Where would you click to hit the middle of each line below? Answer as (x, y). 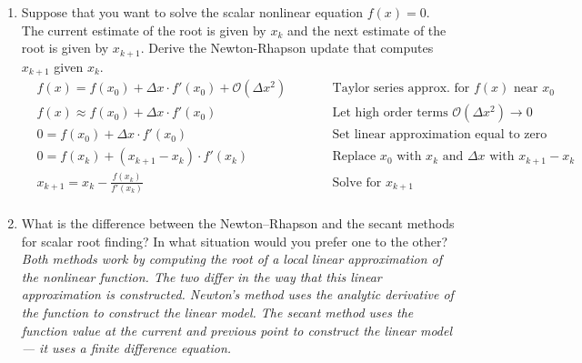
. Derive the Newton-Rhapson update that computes (287, 48)
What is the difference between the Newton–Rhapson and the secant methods (238, 222)
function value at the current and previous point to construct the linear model (237, 330)
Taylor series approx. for (401, 89)
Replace (354, 157)
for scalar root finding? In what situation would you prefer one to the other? (235, 241)
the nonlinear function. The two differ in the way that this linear (201, 276)
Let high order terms (390, 113)
